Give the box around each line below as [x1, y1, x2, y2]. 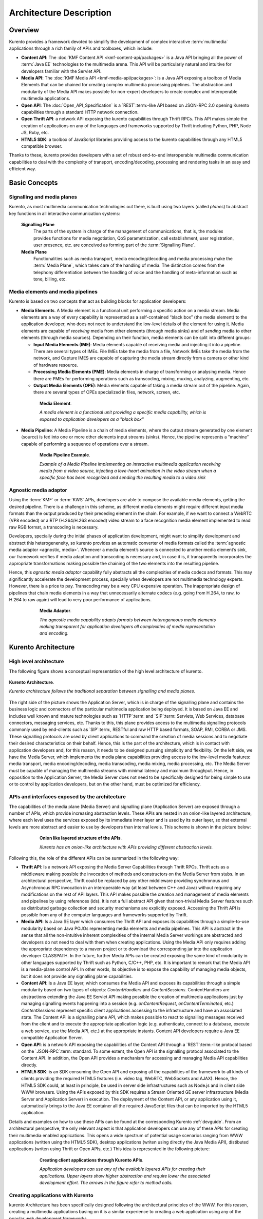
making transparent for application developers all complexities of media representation [39, 624, 215, 629]
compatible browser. [21, 143, 63, 149]
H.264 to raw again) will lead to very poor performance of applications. [9, 596, 152, 602]
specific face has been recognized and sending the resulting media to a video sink [39, 474, 206, 480]
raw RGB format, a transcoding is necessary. [9, 524, 99, 530]
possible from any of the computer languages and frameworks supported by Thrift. [21, 912, 188, 918]
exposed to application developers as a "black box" [39, 416, 144, 422]
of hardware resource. [33, 362, 78, 368]
